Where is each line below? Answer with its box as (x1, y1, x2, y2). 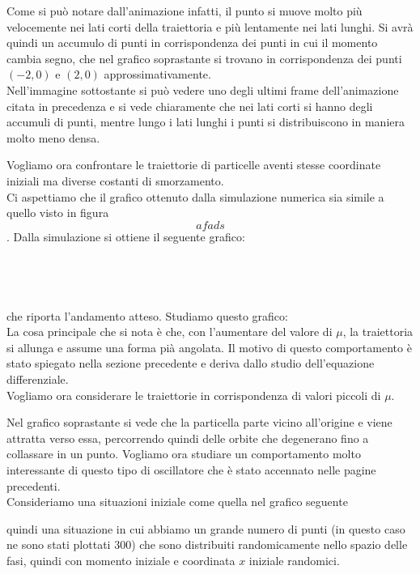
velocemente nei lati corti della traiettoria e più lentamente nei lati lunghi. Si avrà (6, 18, 414, 35)
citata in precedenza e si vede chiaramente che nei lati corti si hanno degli (6, 97, 373, 114)
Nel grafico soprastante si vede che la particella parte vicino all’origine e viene (6, 414, 392, 431)
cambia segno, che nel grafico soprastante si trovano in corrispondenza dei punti (6, 49, 402, 66)
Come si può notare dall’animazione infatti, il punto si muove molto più (6, 2, 363, 19)
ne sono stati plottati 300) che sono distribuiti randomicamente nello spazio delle (6, 536, 408, 553)
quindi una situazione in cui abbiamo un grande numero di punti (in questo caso (6, 520, 405, 537)
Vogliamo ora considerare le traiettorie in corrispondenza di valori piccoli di (6, 386, 381, 403)
